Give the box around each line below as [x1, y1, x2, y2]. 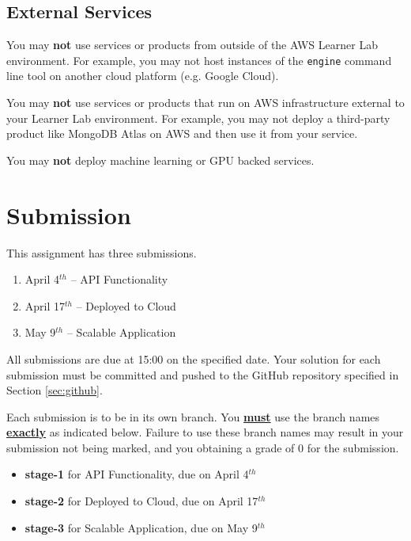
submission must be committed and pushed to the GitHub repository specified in [6, 366, 399, 383]
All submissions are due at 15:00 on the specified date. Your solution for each [6, 350, 381, 367]
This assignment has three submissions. [6, 244, 197, 261]
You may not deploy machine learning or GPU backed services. [6, 151, 315, 168]
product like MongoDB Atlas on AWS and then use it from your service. [6, 125, 358, 142]
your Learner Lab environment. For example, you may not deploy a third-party [6, 109, 390, 126]
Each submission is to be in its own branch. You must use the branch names [6, 408, 380, 425]
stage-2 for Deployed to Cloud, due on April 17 [25, 493, 258, 509]
